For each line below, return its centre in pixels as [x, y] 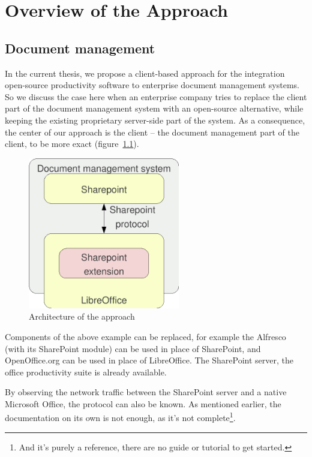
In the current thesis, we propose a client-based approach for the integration [145, 73]
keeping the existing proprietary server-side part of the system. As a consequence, [155, 120]
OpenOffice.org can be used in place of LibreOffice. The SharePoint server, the [149, 360]
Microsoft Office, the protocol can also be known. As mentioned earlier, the [143, 403]
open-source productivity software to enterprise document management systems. [152, 85]
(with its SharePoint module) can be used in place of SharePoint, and [133, 348]
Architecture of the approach [82, 316]
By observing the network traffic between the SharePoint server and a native [146, 392]
